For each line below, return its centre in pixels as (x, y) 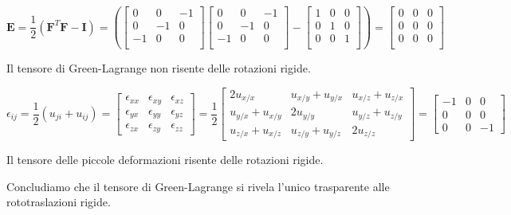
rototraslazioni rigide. (59, 202)
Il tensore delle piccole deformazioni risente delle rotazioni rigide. (165, 160)
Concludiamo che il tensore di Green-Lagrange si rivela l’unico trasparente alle (198, 186)
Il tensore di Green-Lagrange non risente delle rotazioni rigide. (159, 68)
